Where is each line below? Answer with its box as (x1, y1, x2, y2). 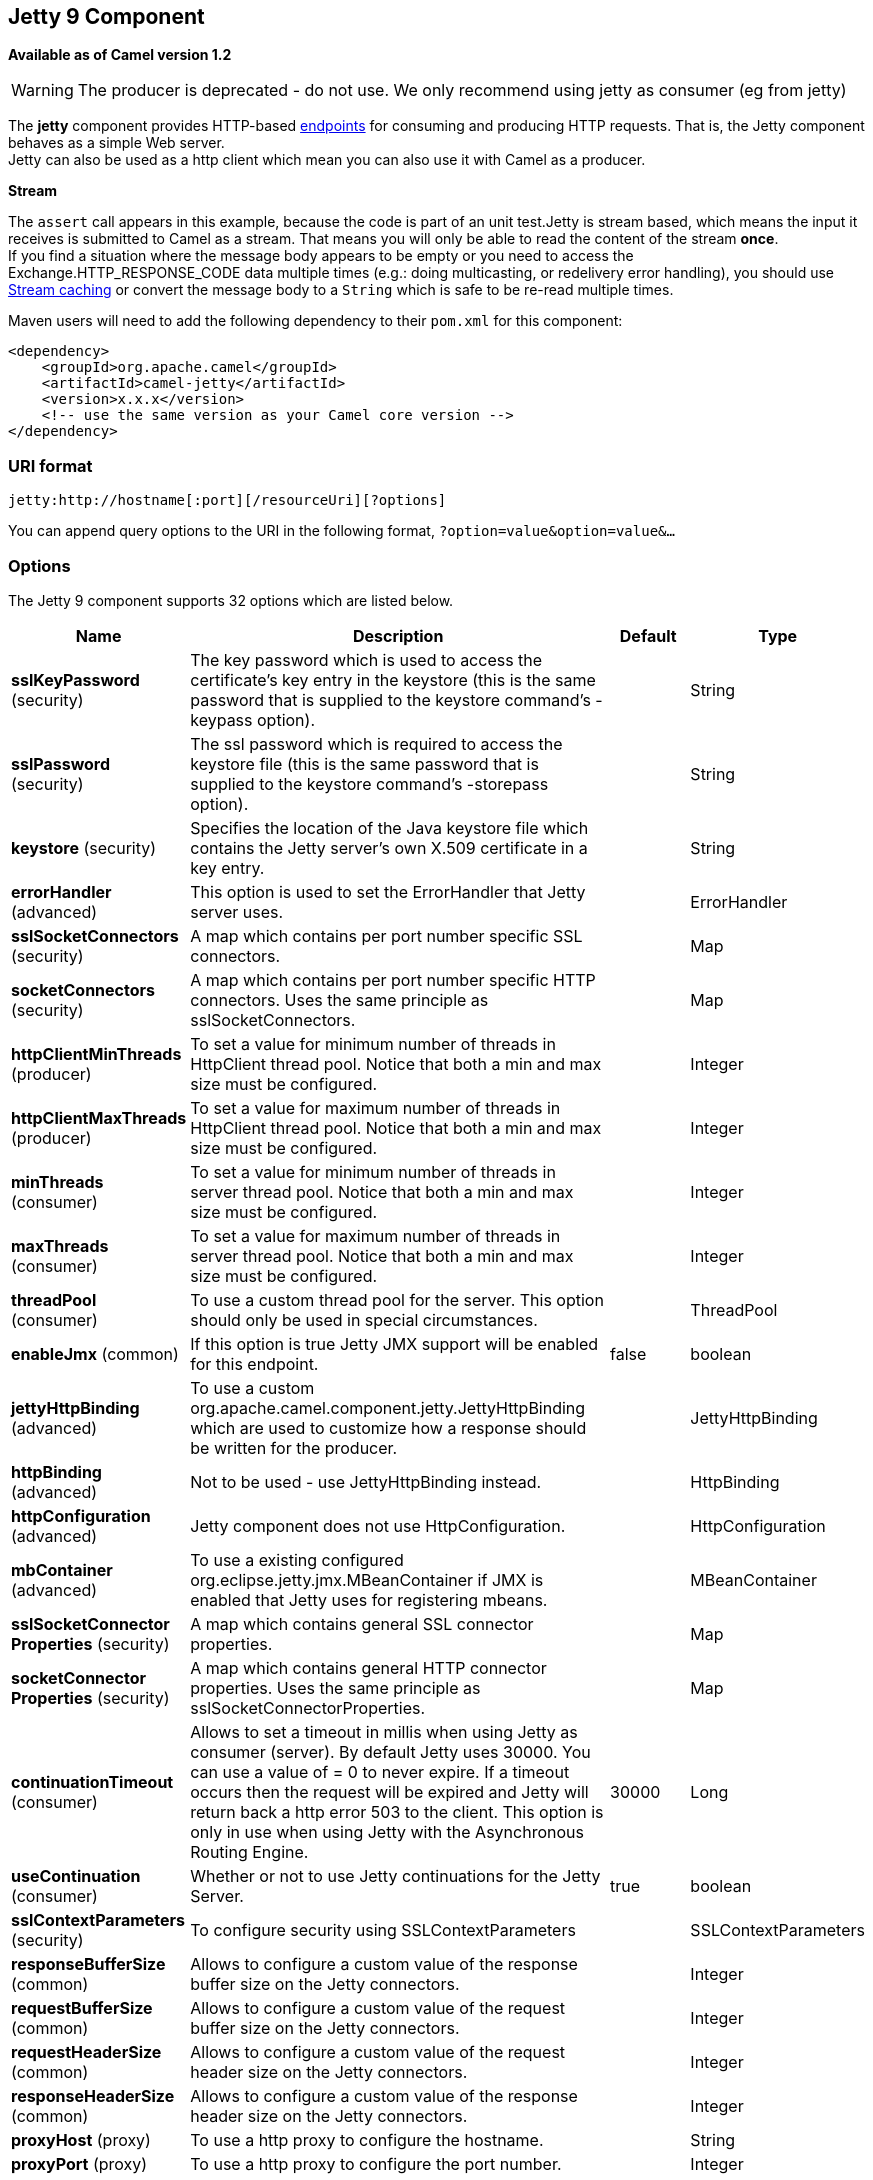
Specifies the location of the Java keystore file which (190, 817, 589, 838)
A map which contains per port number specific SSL (190, 925, 583, 946)
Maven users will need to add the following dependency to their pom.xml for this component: (8, 312, 623, 330)
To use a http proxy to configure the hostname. (190, 2129, 544, 2150)
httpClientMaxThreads (11, 1107, 187, 1128)
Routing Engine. (190, 1841, 309, 1862)
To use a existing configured (190, 1549, 404, 1570)
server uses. (190, 901, 284, 922)
